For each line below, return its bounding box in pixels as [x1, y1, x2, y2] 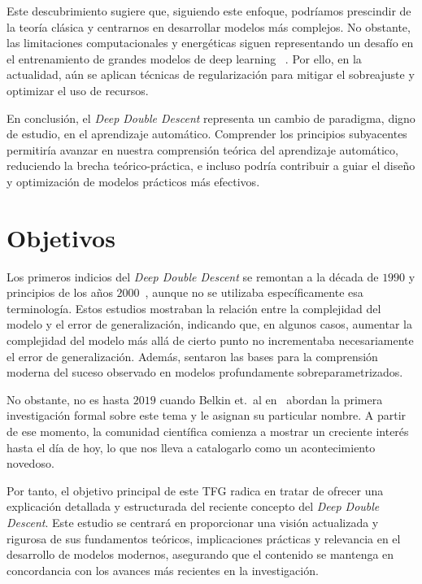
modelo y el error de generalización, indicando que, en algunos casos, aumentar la [7, 316, 412, 333]
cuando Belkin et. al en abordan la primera [159, 390, 383, 407]
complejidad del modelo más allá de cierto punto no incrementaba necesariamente [7, 332, 414, 349]
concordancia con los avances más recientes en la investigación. [7, 561, 319, 578]
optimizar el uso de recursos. [7, 81, 149, 98]
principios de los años [7, 284, 113, 301]
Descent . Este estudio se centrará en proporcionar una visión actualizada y [7, 513, 379, 530]
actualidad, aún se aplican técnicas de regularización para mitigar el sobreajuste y [7, 66, 415, 83]
